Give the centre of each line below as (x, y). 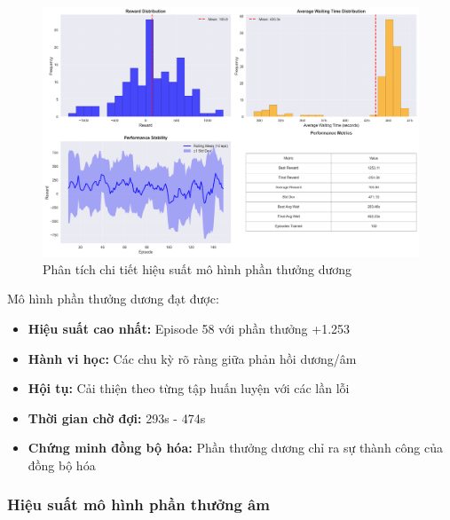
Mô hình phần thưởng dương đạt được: (113, 299)
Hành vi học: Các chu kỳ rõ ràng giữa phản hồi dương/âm (192, 358)
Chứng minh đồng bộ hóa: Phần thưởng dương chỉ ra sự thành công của (236, 448)
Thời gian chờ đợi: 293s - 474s (117, 418)
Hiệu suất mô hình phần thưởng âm (138, 504)
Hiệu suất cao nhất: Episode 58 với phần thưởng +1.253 (189, 328)
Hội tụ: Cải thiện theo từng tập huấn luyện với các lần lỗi (189, 388)
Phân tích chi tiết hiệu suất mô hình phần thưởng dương (197, 268)
